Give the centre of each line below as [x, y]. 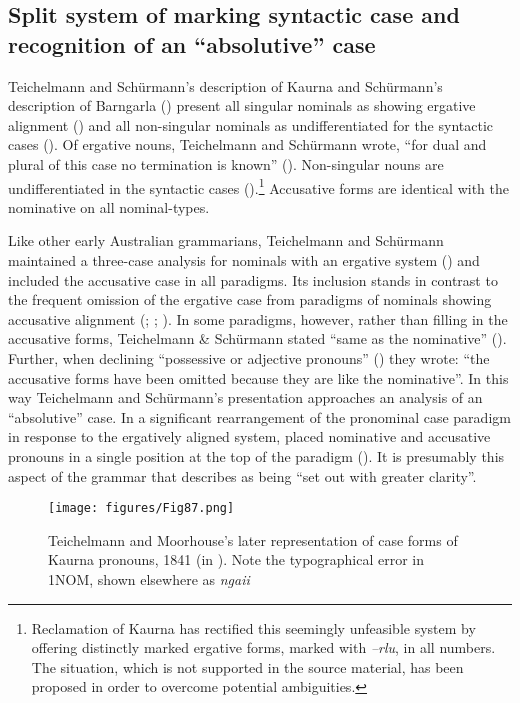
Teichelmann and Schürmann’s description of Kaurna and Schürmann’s [225, 85]
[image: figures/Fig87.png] [141, 508]
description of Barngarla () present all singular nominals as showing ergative [242, 105]
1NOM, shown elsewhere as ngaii [149, 578]
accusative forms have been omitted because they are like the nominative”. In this [258, 377]
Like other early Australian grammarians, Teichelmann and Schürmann [226, 240]
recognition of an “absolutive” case [192, 43]
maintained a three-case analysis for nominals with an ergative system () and [244, 260]
